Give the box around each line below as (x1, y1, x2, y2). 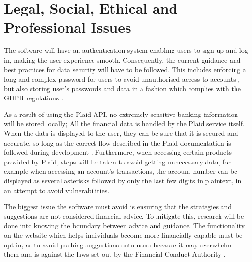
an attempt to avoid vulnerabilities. (4, 185, 110, 195)
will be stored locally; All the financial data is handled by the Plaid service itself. (4, 118, 245, 129)
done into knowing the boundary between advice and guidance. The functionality (4, 220, 245, 230)
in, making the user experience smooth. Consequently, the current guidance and (4, 54, 241, 65)
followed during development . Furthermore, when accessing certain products (4, 147, 232, 157)
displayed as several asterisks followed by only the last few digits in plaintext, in (4, 176, 242, 186)
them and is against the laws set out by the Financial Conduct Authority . (4, 249, 226, 259)
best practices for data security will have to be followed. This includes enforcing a (4, 64, 246, 74)
